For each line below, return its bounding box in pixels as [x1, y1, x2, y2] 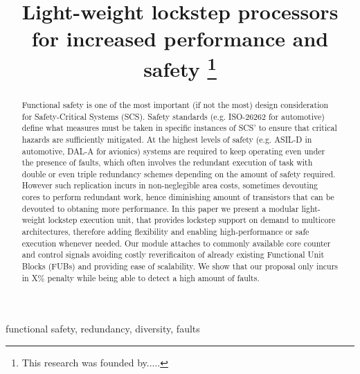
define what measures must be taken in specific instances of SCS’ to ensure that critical [21, 122, 337, 134]
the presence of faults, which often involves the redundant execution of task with [21, 157, 313, 168]
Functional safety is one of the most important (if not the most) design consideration [21, 98, 329, 110]
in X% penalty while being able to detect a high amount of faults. [21, 271, 260, 283]
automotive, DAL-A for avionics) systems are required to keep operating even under [21, 145, 325, 157]
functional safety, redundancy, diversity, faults [6, 321, 200, 336]
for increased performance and [31, 24, 329, 53]
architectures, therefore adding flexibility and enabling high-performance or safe [21, 226, 309, 238]
